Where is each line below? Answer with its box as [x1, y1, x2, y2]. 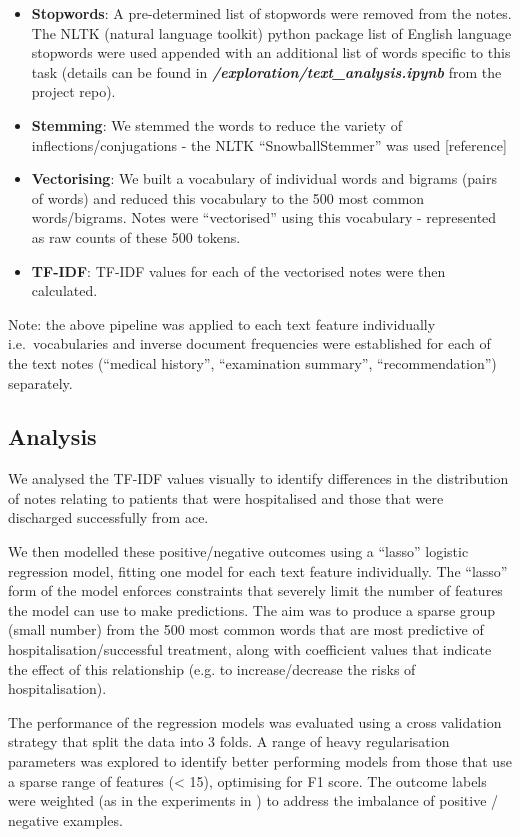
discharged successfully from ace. [8, 507, 209, 528]
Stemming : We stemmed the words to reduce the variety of [31, 114, 402, 135]
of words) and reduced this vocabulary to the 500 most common [31, 187, 425, 208]
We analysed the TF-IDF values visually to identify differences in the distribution [8, 468, 509, 489]
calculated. [31, 280, 98, 301]
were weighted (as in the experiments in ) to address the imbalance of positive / [8, 790, 499, 811]
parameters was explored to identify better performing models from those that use [8, 751, 512, 772]
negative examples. [8, 809, 123, 830]
